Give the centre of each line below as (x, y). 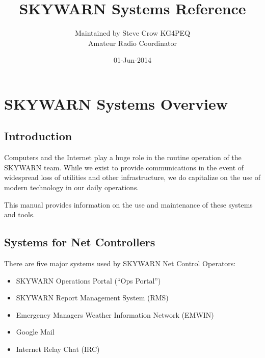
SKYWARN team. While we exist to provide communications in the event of (124, 167)
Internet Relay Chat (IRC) (58, 349)
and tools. (20, 214)
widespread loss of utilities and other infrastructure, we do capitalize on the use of (132, 177)
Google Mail (35, 332)
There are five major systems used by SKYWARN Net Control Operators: (120, 263)
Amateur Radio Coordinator (132, 43)
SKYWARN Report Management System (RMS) (92, 298)
